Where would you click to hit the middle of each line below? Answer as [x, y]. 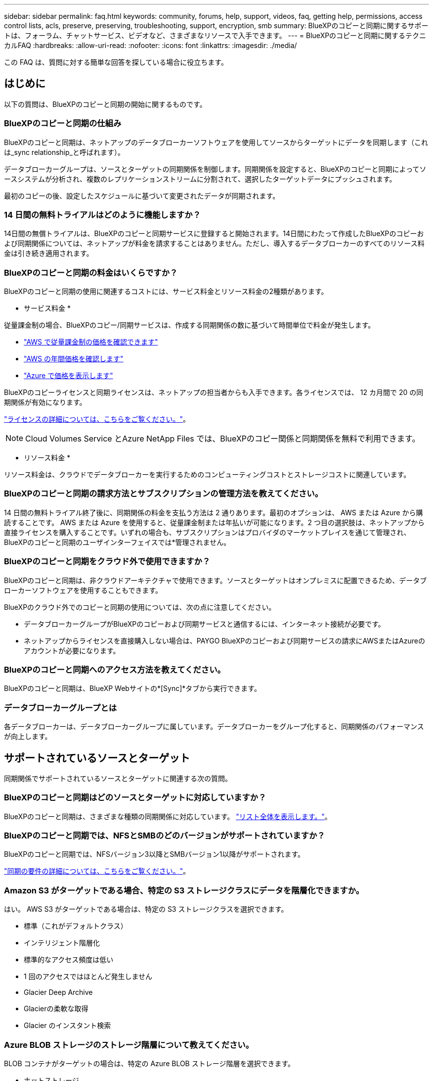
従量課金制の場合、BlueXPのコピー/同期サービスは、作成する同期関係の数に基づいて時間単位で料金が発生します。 [190, 325]
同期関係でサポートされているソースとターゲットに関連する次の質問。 [118, 778]
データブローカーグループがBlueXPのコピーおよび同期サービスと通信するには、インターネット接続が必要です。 [204, 624]
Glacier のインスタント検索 [67, 1026]
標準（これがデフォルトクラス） [76, 926]
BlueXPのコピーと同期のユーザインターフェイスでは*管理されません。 [117, 542]
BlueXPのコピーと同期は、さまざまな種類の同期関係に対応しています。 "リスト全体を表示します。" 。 [168, 816]
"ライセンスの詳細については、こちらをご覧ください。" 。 [97, 419]
